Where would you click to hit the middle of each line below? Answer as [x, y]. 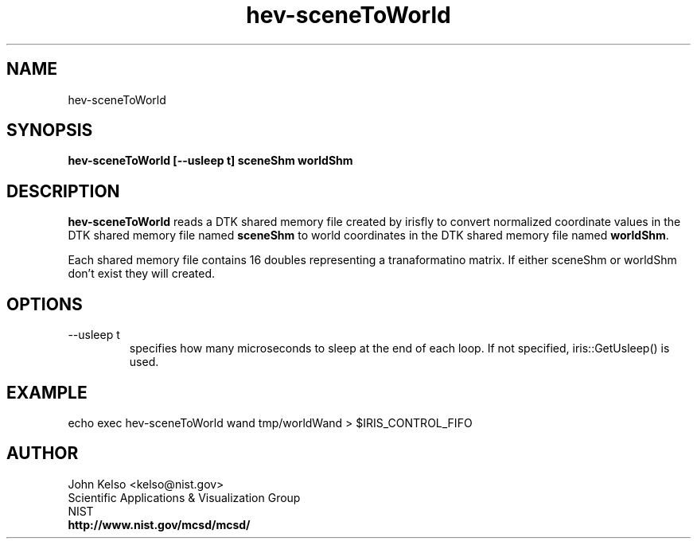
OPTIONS [45, 304]
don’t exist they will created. [142, 274]
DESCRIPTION [63, 191]
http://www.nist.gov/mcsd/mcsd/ [159, 524]
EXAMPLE [47, 392]
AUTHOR [43, 454]
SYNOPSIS [50, 130]
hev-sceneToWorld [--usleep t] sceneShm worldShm [210, 161]
